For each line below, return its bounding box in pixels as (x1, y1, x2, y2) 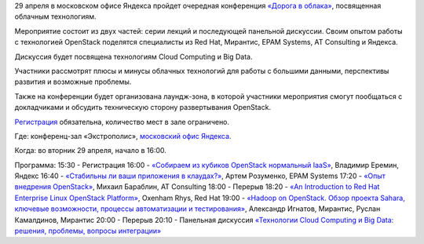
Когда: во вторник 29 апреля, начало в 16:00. (14, 146, 166, 155)
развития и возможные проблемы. (14, 77, 132, 86)
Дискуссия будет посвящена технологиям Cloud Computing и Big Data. (14, 52, 253, 61)
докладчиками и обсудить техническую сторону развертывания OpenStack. (14, 103, 271, 112)
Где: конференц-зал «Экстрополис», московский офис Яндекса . (14, 131, 232, 140)
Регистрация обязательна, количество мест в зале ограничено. (14, 117, 230, 126)
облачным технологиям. (14, 12, 97, 21)
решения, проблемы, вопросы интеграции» (14, 226, 162, 235)
